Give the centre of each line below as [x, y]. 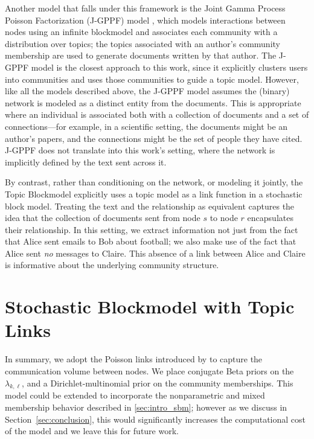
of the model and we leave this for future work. [92, 431]
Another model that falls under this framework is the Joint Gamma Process [145, 8]
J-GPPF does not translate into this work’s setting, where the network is [140, 150]
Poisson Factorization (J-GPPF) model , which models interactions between [145, 20]
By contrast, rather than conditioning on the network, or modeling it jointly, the [154, 182]
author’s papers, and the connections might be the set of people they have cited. [154, 138]
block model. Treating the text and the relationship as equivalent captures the [150, 206]
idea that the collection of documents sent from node [103, 218]
